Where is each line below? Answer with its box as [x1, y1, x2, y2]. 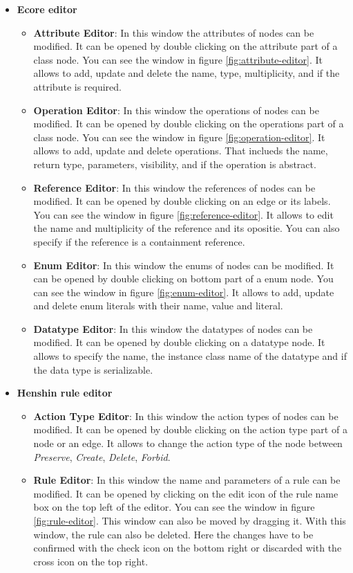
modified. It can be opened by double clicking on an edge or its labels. [33, 194, 331, 208]
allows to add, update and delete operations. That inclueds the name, [33, 143, 328, 158]
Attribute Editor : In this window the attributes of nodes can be [33, 25, 314, 39]
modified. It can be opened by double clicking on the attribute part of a [33, 39, 338, 53]
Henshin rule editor [17, 385, 113, 400]
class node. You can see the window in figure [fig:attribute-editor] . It [33, 52, 323, 66]
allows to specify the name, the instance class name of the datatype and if [33, 349, 347, 363]
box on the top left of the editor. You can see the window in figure [33, 500, 315, 514]
